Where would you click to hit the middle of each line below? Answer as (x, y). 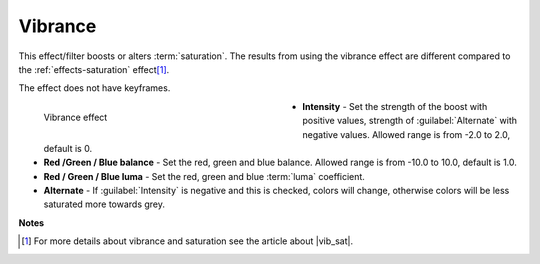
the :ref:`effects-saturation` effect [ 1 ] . (94, 69)
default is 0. (68, 148)
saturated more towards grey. (104, 204)
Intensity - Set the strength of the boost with (395, 106)
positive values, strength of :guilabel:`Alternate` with (410, 121)
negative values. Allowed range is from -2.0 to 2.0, (406, 134)
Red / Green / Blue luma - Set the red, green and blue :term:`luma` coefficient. (204, 176)
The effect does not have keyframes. (94, 88)
